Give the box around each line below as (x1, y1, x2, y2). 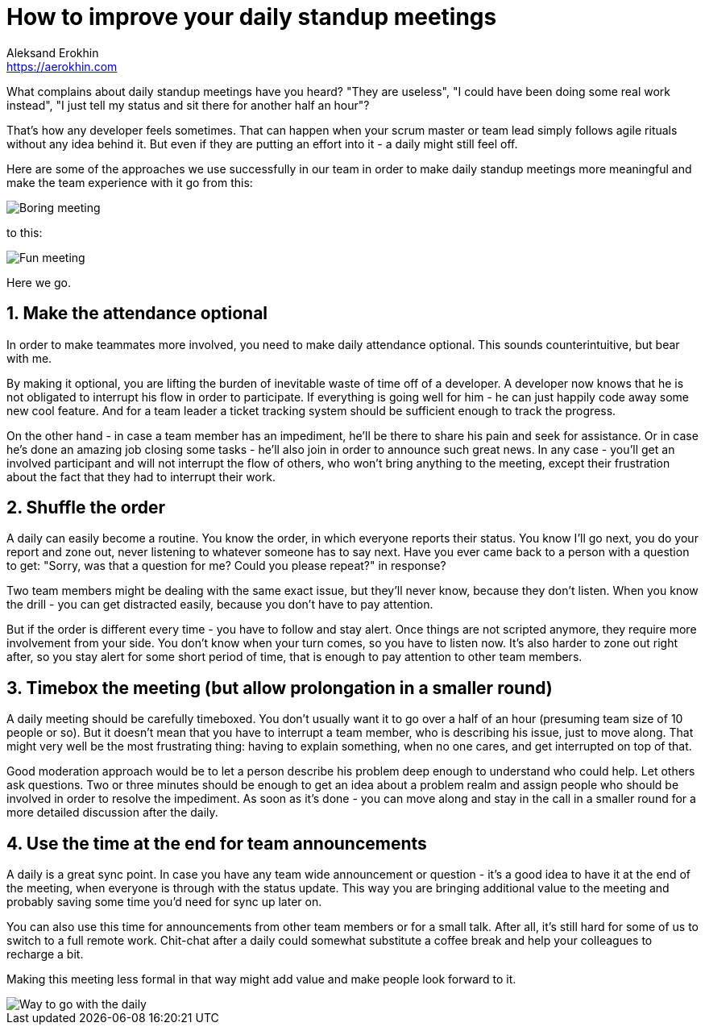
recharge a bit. (6, 947, 84, 962)
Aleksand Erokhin (6, 45, 99, 60)
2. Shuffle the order (6, 497, 165, 518)
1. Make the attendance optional (6, 303, 268, 324)
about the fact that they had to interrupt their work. (6, 469, 276, 484)
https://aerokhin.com (6, 59, 118, 73)
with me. (6, 351, 52, 365)
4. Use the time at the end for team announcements (6, 833, 427, 854)
